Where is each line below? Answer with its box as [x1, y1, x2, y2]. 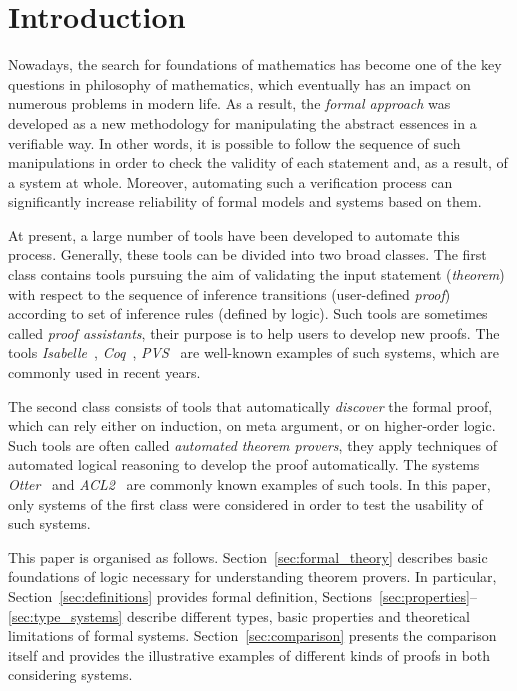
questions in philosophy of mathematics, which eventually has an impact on [8, 73, 471, 94]
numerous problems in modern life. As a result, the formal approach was [8, 93, 451, 114]
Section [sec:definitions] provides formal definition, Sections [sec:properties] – [8, 585, 477, 606]
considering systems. [8, 664, 133, 685]
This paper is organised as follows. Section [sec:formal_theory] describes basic [8, 546, 488, 567]
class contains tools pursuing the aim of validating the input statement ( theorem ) [8, 264, 505, 285]
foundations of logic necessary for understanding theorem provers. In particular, [8, 566, 497, 587]
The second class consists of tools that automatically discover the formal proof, [8, 395, 493, 416]
